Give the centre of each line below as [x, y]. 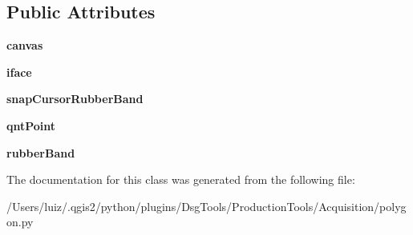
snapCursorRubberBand [75, 99]
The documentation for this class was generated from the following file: [181, 179]
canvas [25, 45]
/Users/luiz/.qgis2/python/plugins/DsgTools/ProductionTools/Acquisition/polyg [206, 206]
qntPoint [31, 125]
